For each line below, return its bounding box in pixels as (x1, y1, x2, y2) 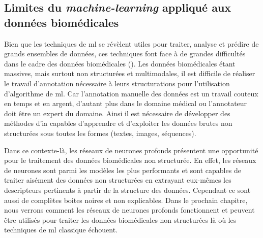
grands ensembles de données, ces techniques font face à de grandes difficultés (4, 48, 246, 59)
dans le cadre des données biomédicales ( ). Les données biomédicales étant (4, 58, 236, 69)
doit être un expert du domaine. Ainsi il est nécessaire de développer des (4, 108, 230, 118)
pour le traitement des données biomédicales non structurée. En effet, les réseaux (4, 155, 256, 165)
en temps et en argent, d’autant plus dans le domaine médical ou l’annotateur (4, 98, 247, 109)
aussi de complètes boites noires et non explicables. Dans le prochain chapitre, (4, 194, 248, 205)
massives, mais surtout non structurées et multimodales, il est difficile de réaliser (4, 68, 255, 79)
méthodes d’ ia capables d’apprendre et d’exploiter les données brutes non (4, 118, 232, 128)
